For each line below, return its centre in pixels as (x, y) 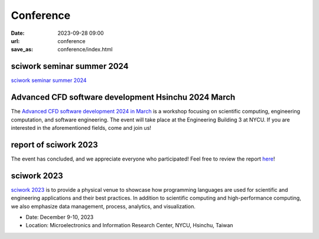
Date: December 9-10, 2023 (60, 217)
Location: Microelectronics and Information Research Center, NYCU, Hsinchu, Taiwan (129, 225)
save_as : (22, 50)
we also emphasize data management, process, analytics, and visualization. (103, 206)
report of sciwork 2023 (54, 145)
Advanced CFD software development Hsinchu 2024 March (123, 97)
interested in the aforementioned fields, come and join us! (81, 127)
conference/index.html (85, 50)
